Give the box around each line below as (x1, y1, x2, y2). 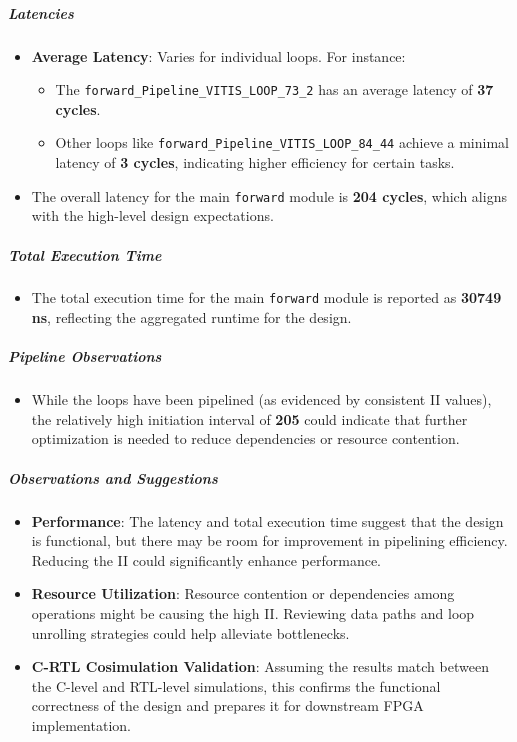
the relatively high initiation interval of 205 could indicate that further (31, 408, 468, 429)
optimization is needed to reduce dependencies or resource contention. (31, 428, 460, 449)
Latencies (8, 2, 74, 23)
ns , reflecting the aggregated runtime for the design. (31, 307, 352, 328)
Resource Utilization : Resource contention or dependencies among (31, 583, 455, 604)
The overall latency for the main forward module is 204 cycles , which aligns (31, 185, 507, 206)
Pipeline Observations (8, 346, 162, 367)
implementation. (31, 714, 131, 735)
